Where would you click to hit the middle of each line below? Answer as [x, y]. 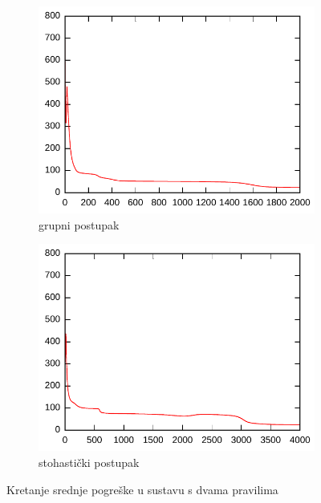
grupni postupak [79, 224]
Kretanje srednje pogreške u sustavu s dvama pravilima [142, 489]
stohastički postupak [89, 462]
